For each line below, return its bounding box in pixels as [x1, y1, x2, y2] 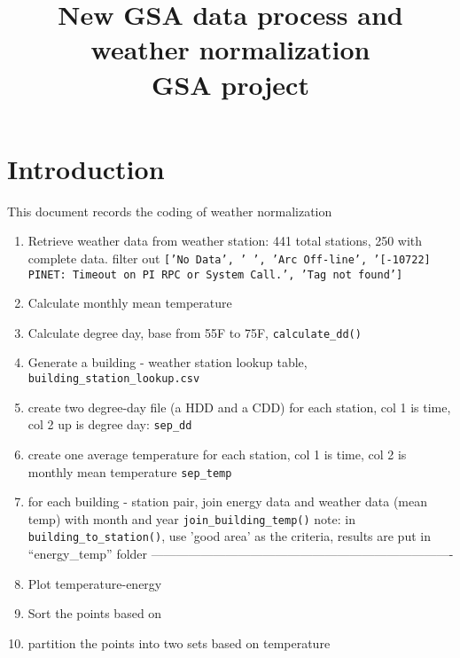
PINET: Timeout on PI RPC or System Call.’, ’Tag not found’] [27, 268, 403, 281]
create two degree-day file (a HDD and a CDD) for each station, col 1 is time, [27, 397, 451, 416]
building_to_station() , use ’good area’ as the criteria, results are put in [27, 527, 431, 545]
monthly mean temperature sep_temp [27, 462, 232, 481]
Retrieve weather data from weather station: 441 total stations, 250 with [27, 231, 423, 250]
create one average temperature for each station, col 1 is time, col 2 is [27, 444, 407, 463]
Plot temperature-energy [27, 574, 162, 592]
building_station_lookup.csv [27, 372, 200, 386]
